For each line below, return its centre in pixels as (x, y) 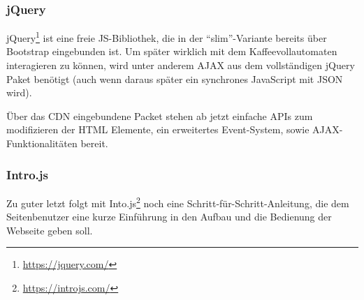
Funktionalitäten (42, 143)
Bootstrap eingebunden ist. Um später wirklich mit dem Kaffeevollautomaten (172, 51)
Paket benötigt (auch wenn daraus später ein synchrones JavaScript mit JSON (175, 78)
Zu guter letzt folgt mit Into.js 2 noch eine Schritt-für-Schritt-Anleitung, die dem (178, 202)
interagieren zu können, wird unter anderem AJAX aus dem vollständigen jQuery (181, 65)
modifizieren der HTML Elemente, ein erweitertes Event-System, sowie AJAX (173, 129)
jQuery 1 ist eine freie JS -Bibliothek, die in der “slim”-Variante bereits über (167, 37)
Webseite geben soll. (50, 230)
